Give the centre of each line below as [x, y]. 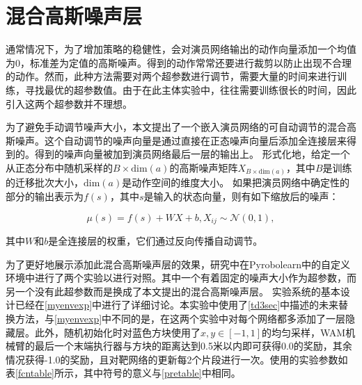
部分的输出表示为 [45, 196]
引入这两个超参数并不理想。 [69, 103]
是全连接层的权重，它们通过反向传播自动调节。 [156, 241]
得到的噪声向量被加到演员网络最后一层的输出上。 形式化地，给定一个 [192, 154]
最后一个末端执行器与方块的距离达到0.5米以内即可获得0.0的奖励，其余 [193, 346]
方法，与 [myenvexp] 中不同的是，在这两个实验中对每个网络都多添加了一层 [180, 318]
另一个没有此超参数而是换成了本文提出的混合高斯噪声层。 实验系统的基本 [173, 291]
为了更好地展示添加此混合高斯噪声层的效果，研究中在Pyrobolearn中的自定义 [178, 264]
